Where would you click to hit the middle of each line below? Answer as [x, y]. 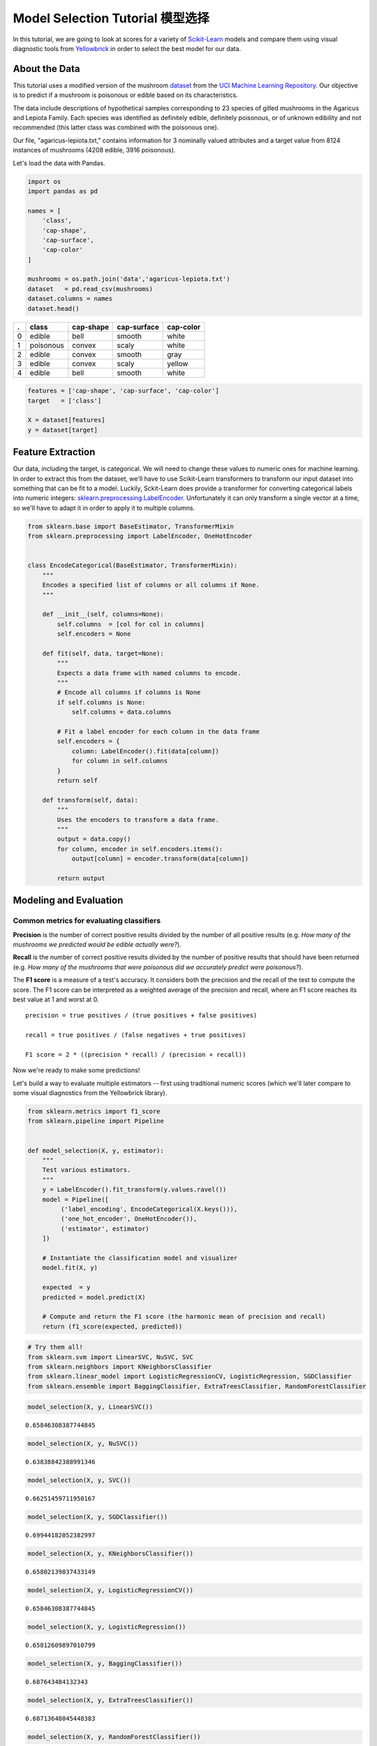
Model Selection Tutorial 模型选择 [111, 18]
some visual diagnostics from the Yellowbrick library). [90, 1093]
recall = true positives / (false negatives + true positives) [136, 1035]
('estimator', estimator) [105, 1228]
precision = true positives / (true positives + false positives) [141, 1015]
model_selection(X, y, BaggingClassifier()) [105, 1664]
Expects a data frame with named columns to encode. [149, 673]
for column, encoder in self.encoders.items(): [140, 849]
